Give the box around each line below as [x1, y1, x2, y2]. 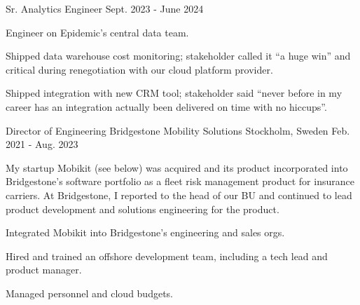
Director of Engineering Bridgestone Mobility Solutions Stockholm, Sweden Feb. [6, 123, 350, 137]
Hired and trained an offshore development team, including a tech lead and [6, 248, 328, 263]
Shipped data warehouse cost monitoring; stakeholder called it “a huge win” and [6, 48, 351, 63]
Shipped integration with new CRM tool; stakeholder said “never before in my [6, 86, 342, 100]
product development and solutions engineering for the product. [6, 201, 279, 216]
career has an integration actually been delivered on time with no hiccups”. [6, 99, 327, 114]
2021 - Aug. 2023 [6, 137, 78, 151]
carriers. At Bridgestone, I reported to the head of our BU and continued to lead [6, 187, 352, 202]
